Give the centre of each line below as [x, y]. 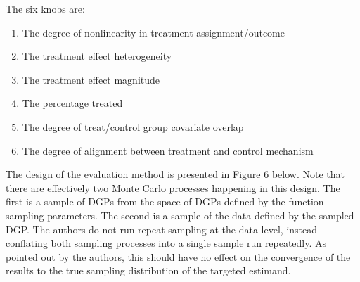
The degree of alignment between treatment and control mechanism [168, 150]
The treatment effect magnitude [91, 79]
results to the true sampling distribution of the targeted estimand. [148, 270]
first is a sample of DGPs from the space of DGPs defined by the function [165, 201]
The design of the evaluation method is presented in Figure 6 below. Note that [175, 174]
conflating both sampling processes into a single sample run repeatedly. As [166, 243]
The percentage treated [72, 103]
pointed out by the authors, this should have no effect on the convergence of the [178, 256]
